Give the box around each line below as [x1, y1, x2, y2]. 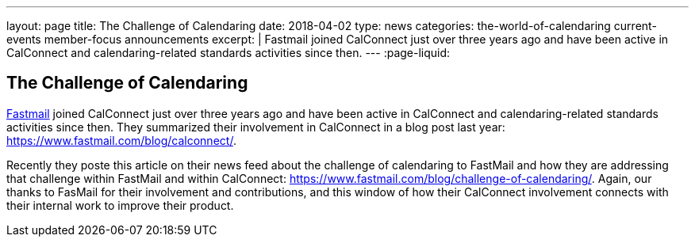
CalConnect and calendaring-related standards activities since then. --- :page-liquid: [6, 46, 451, 59]
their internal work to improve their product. [6, 198, 234, 212]
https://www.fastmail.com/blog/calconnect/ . [6, 133, 236, 147]
